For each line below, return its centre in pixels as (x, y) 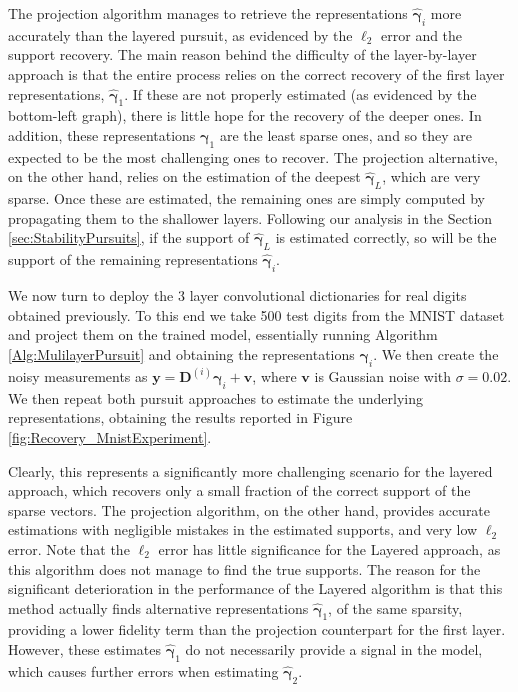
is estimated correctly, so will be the (386, 237)
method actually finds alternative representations (158, 607)
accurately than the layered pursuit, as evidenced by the (180, 34)
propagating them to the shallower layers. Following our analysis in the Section (250, 217)
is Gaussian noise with (383, 375)
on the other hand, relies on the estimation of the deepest (184, 176)
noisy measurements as (78, 375)
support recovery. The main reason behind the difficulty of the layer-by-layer (242, 54)
